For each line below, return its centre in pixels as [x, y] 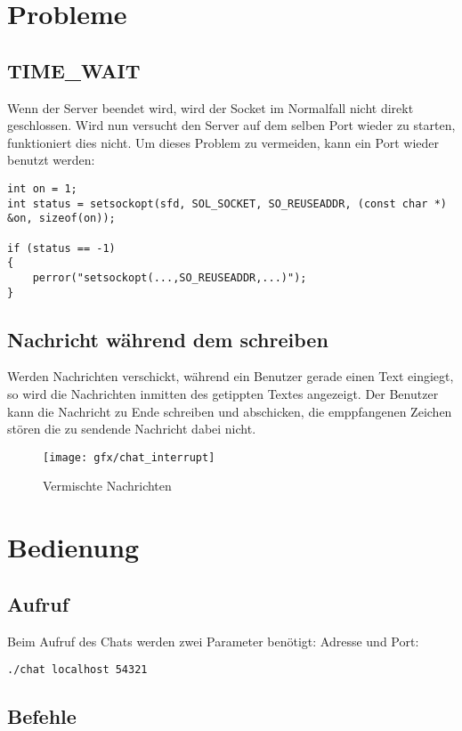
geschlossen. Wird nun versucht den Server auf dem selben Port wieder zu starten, [231, 125]
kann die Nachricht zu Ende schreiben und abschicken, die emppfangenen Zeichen [230, 411]
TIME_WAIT [74, 70]
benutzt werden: [51, 160]
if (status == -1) [61, 248]
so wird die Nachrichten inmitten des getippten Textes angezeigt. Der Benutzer [223, 394]
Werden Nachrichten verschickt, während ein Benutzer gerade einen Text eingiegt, [231, 376]
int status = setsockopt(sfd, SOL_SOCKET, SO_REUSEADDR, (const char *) [227, 203]
